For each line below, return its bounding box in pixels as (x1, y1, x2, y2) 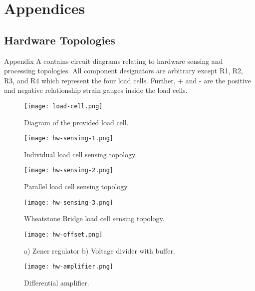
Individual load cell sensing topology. (24, 149, 137, 159)
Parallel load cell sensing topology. (24, 181, 129, 192)
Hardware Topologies (4, 32, 115, 47)
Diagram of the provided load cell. (24, 117, 129, 127)
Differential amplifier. (24, 277, 89, 288)
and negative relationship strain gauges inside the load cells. (4, 85, 188, 95)
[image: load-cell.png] (24, 102, 103, 110)
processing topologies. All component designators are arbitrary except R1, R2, (4, 65, 243, 76)
